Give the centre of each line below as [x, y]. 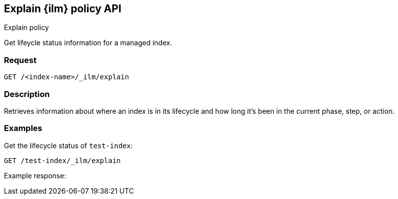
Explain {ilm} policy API [63, 9]
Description [27, 94]
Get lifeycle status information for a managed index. [88, 43]
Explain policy [26, 28]
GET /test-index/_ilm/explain [63, 160]
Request [20, 60]
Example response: [35, 175]
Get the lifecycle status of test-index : [68, 145]
